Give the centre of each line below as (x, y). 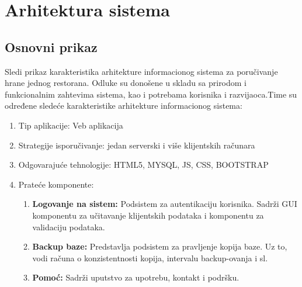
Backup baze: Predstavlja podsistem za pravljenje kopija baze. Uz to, (160, 246)
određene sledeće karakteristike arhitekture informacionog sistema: (124, 106)
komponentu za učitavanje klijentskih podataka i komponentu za (148, 215)
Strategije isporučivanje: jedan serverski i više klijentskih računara (137, 145)
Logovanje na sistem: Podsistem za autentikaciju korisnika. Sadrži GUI (165, 204)
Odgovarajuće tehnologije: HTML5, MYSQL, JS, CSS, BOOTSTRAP (143, 165)
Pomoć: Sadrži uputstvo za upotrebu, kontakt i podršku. (136, 277)
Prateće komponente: (56, 184)
